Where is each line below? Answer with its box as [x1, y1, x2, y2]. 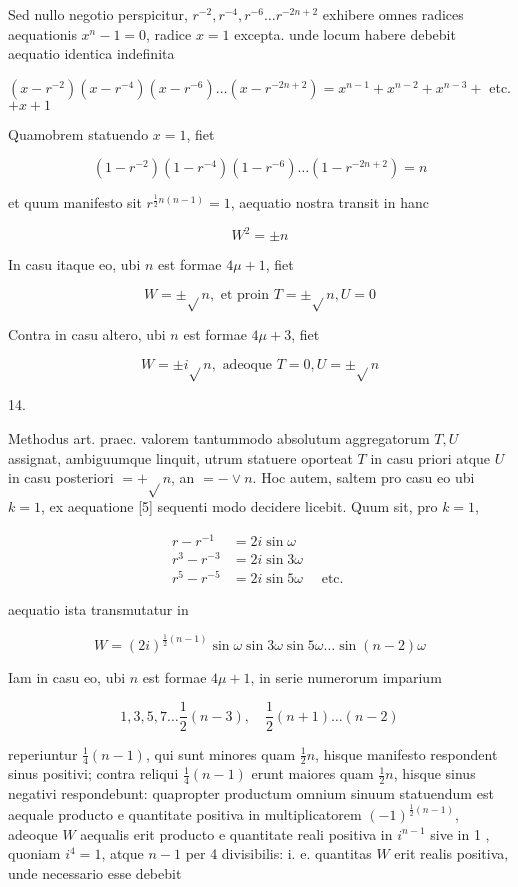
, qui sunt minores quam [145, 743, 296, 764]
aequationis [8, 23, 77, 44]
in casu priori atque [370, 447, 491, 468]
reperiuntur [8, 743, 78, 764]
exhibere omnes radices [322, 4, 464, 24]
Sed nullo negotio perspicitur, [8, 4, 188, 24]
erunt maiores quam [251, 763, 374, 784]
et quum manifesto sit [8, 192, 142, 213]
